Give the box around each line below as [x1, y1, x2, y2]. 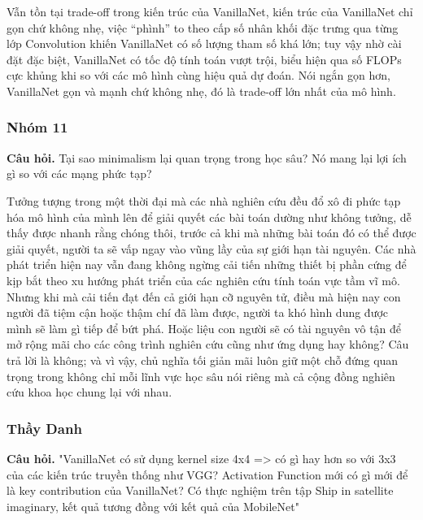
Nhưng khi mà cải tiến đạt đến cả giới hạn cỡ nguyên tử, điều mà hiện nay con [7, 288, 401, 305]
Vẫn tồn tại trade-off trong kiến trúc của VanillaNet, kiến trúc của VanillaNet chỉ [7, 3, 413, 19]
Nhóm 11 [7, 117, 68, 137]
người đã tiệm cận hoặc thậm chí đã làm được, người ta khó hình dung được [7, 304, 389, 321]
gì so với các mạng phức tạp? [7, 165, 152, 182]
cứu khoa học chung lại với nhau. [7, 383, 172, 401]
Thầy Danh [7, 418, 82, 438]
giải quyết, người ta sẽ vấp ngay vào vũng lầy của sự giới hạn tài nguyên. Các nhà [7, 240, 416, 257]
